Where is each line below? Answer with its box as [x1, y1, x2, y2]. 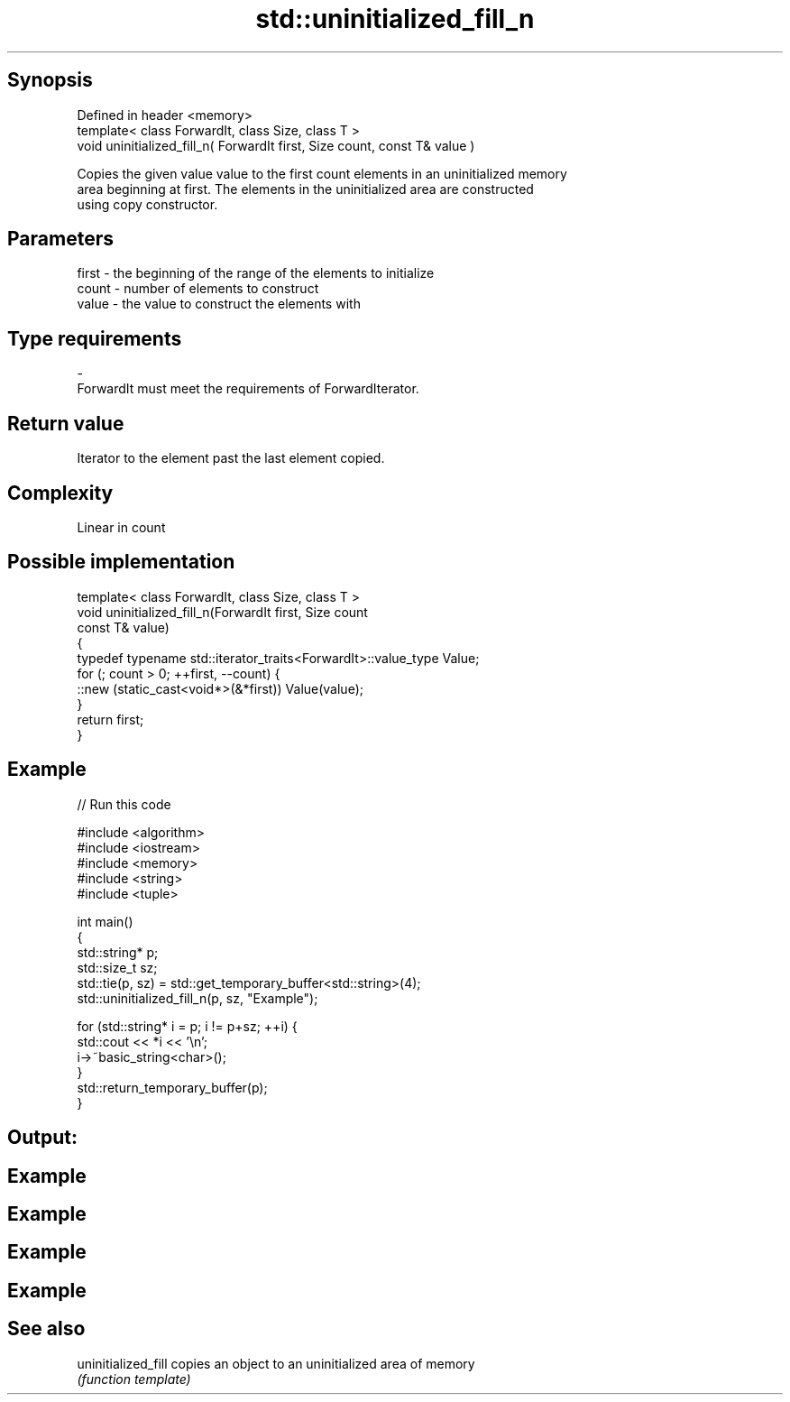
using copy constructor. [77, 196, 218, 212]
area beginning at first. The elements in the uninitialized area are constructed [77, 180, 534, 197]
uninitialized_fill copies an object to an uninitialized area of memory [77, 1355, 475, 1371]
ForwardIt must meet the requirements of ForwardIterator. [77, 381, 419, 397]
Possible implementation [7, 550, 235, 574]
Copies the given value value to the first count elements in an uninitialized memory [77, 165, 567, 181]
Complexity [7, 481, 114, 504]
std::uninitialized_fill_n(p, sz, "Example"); [77, 990, 318, 1006]
